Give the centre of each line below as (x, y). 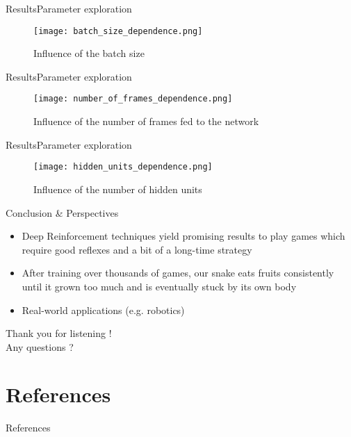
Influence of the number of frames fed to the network (146, 121)
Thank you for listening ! (59, 333)
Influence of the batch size (89, 53)
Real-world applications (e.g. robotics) (103, 310)
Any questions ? (40, 346)
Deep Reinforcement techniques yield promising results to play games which (183, 236)
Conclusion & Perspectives (62, 212)
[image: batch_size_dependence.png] (118, 31)
